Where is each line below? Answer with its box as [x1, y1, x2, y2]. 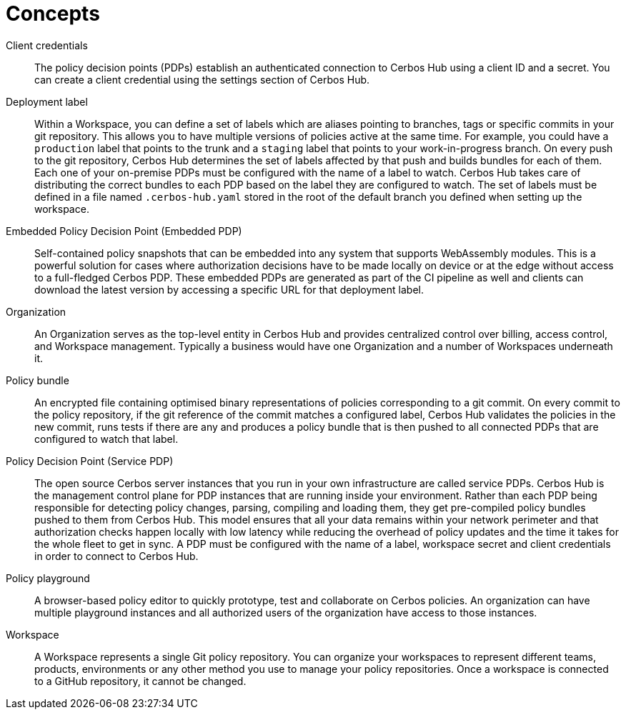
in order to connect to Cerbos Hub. [34, 549, 199, 562]
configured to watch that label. [34, 432, 179, 445]
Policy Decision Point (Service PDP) [6, 454, 174, 467]
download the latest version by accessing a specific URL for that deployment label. [34, 283, 424, 296]
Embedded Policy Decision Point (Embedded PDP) [6, 224, 242, 237]
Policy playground [6, 571, 90, 584]
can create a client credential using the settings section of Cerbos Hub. [34, 73, 370, 86]
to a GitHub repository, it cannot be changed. [34, 674, 247, 687]
